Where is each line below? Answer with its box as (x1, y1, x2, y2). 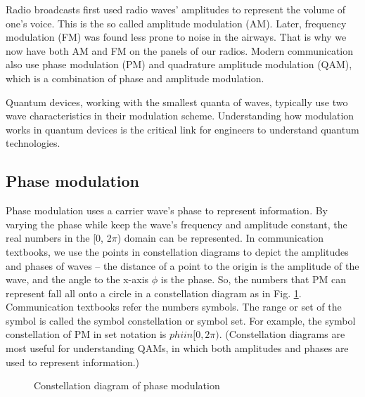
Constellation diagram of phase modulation (34, 378, 220, 393)
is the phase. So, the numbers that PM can (160, 272, 347, 287)
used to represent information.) (6, 354, 140, 369)
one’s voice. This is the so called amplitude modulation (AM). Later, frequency (6, 15, 347, 30)
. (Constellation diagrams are (219, 327, 345, 341)
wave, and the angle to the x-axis (6, 272, 149, 287)
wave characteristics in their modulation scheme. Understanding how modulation (6, 108, 354, 123)
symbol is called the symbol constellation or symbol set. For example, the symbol (6, 313, 356, 327)
